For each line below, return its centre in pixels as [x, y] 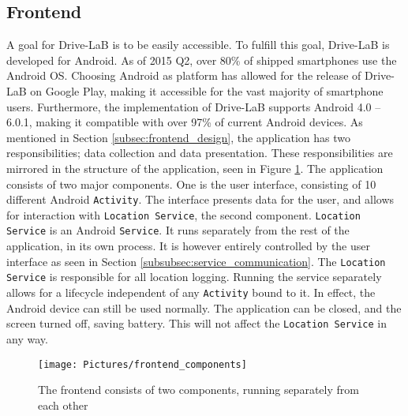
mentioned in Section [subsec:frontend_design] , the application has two [178, 137]
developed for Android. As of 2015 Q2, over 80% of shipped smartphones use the [202, 60]
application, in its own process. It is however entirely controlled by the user [189, 246]
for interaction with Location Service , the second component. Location [183, 214]
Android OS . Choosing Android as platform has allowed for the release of [184, 75]
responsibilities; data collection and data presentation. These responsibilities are [200, 153]
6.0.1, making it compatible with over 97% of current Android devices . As [185, 122]
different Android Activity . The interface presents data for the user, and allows [200, 199]
